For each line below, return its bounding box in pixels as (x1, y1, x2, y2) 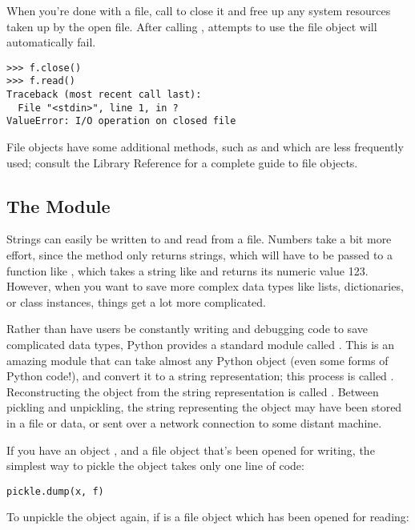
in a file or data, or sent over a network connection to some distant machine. (6, 414, 382, 431)
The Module (6, 193, 111, 218)
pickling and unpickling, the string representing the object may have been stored (6, 399, 402, 416)
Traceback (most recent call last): (6, 89, 202, 101)
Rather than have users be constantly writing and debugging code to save (6, 320, 368, 337)
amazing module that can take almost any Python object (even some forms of (6, 351, 389, 368)
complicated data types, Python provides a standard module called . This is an (6, 336, 395, 353)
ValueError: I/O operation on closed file (6, 115, 236, 127)
